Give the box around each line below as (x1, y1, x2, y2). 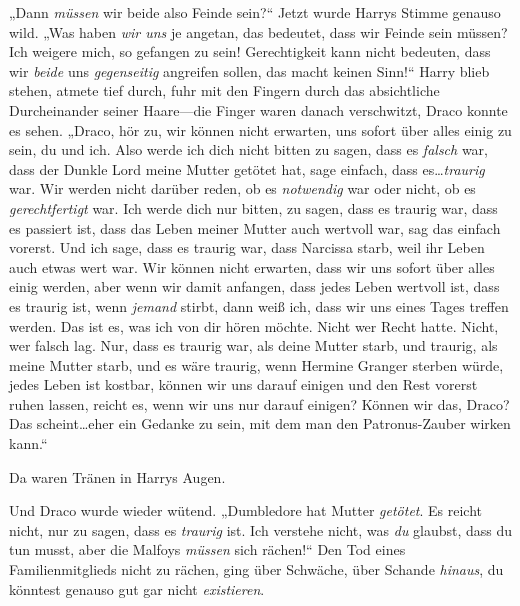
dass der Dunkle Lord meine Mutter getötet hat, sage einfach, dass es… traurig (9, 158, 485, 179)
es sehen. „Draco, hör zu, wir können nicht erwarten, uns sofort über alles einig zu (9, 119, 512, 140)
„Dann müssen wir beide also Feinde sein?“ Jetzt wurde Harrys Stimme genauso (9, 2, 501, 22)
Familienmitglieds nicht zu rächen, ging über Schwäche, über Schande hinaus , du (9, 559, 504, 580)
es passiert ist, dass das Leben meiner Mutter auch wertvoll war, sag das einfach (9, 217, 501, 238)
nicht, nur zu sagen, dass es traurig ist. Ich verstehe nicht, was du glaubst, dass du (9, 519, 513, 540)
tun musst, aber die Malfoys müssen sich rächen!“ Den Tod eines (9, 539, 406, 560)
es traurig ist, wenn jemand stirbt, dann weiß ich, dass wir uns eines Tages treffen (9, 295, 509, 316)
